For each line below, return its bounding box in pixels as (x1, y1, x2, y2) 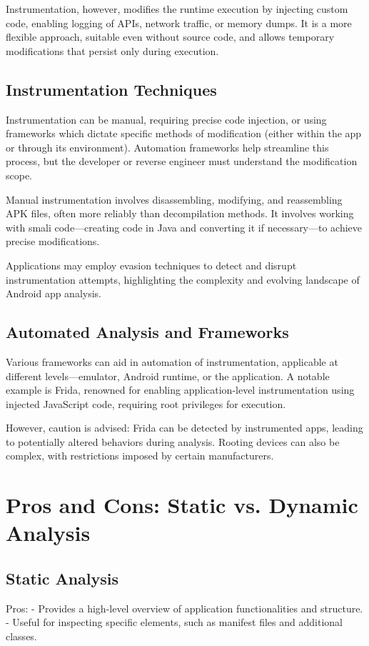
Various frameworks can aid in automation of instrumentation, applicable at (6, 354, 338, 369)
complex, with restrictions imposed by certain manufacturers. (6, 448, 274, 463)
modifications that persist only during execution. (6, 43, 219, 58)
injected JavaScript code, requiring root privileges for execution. (6, 396, 286, 411)
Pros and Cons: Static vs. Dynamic (6, 490, 358, 520)
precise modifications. (6, 234, 100, 249)
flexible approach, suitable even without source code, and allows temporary (6, 29, 335, 44)
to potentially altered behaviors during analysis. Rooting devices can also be (6, 434, 340, 449)
